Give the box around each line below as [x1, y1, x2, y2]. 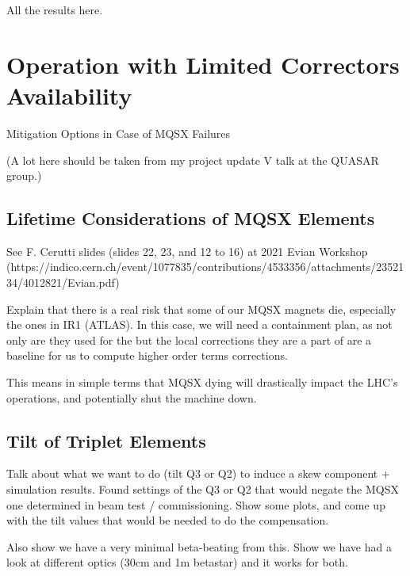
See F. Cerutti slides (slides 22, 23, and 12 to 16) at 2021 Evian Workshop [6, 242, 368, 259]
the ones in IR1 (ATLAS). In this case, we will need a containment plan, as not [6, 316, 393, 333]
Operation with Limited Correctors [6, 48, 400, 80]
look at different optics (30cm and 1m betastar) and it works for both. [6, 554, 348, 570]
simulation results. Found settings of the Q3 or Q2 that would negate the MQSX [6, 481, 399, 498]
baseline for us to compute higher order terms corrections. [6, 347, 288, 364]
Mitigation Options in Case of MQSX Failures [6, 124, 231, 141]
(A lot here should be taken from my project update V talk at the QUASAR [6, 151, 379, 168]
